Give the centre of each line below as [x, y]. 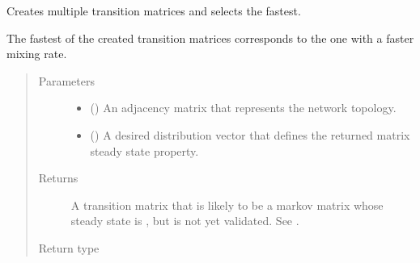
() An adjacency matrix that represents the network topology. [243, 108]
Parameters [66, 80]
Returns [58, 178]
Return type [69, 247]
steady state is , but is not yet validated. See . [185, 221]
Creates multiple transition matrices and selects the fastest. [154, 10]
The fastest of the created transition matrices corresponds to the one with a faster [210, 38]
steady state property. [144, 150]
